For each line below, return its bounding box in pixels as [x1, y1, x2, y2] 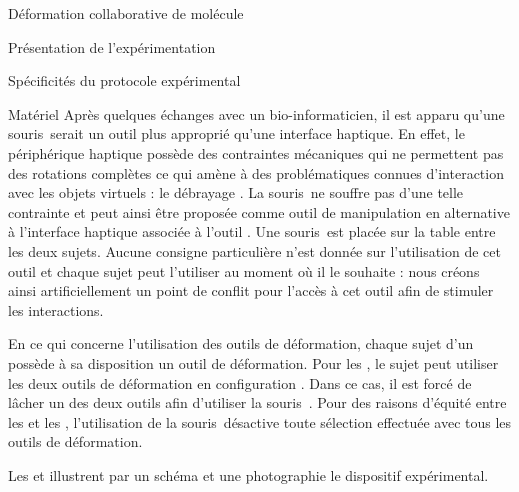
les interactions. [8, 299, 104, 320]
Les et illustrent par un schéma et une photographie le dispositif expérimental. [8, 464, 489, 485]
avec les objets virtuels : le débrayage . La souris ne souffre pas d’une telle [8, 182, 464, 203]
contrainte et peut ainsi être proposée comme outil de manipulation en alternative [8, 201, 510, 222]
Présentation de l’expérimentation [8, 36, 216, 57]
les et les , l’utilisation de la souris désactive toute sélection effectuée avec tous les [8, 411, 512, 432]
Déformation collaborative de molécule [8, 3, 244, 23]
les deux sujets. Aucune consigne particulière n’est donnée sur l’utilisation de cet [8, 240, 501, 261]
